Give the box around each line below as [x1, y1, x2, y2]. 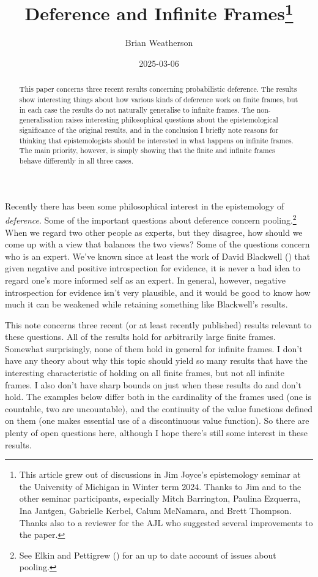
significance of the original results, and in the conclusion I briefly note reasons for [19, 125, 279, 135]
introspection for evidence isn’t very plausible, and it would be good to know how [5, 285, 311, 298]
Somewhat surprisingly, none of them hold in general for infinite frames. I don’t [5, 342, 303, 355]
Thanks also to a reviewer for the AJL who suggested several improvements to [19, 516, 313, 529]
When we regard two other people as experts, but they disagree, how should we [5, 225, 303, 238]
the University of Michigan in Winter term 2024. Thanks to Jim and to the [19, 480, 301, 492]
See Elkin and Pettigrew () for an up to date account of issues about [19, 548, 276, 561]
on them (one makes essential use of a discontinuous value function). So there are [5, 414, 309, 427]
